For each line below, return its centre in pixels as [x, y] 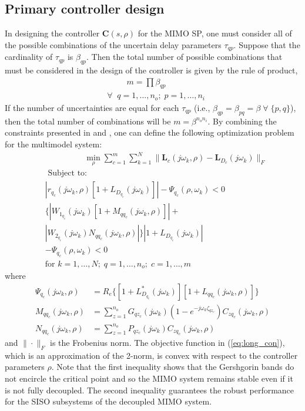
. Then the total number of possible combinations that [185, 57]
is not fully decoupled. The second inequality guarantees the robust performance [150, 390]
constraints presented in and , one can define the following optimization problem [150, 132]
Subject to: [67, 174]
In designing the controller [52, 33]
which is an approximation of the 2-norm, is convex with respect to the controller [151, 355]
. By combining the [242, 121]
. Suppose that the [267, 44]
